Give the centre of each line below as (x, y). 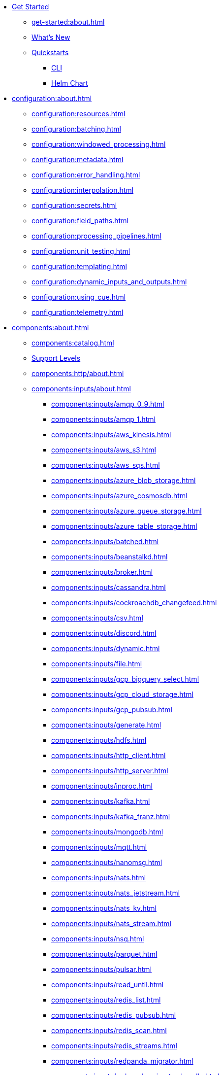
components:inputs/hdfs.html (99, 740)
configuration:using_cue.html (79, 297)
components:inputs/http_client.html (109, 755)
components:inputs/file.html (97, 664)
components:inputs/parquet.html (104, 954)
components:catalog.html (73, 343)
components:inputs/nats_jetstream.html (116, 893)
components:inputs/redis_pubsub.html (114, 1015)
